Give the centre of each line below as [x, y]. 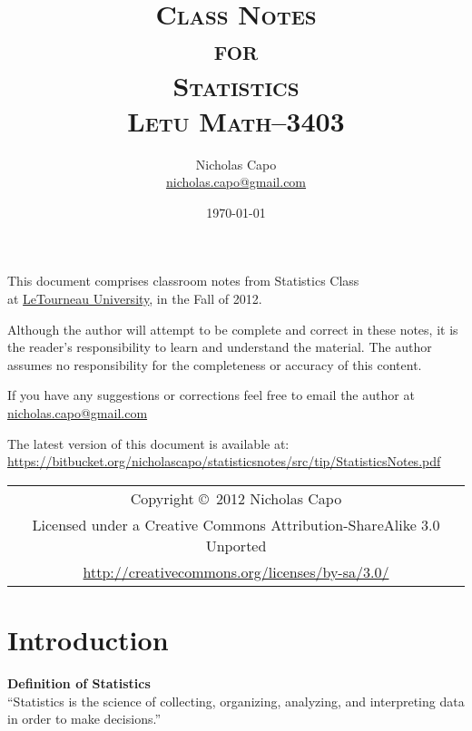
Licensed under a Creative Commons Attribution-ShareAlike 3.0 [236, 524]
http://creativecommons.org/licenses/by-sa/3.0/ [236, 571]
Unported [236, 545]
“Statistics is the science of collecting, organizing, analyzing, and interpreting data [236, 701]
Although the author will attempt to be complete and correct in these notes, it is [233, 329]
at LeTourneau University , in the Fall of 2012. [135, 299]
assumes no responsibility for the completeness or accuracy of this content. [215, 364]
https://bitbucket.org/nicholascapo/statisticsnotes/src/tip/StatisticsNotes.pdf [224, 461]
